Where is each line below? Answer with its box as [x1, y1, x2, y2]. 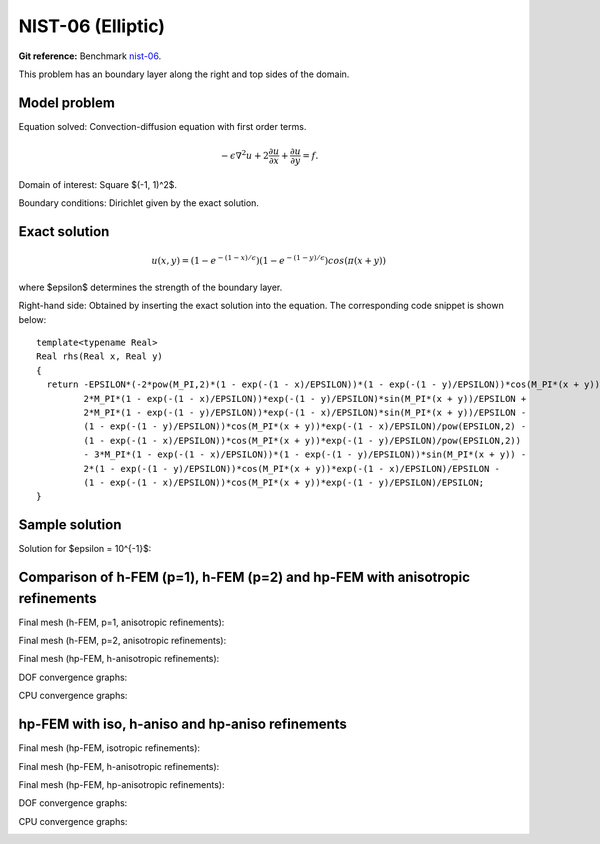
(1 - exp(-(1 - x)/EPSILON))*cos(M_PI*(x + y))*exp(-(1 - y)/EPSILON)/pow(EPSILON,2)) [83, 435, 522, 446]
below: [18, 313, 47, 325]
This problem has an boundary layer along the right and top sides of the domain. [18, 68, 350, 80]
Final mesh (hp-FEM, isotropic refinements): [18, 742, 200, 754]
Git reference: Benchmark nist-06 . [18, 50, 162, 62]
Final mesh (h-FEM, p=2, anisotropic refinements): [18, 635, 227, 647]
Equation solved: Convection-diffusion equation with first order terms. [18, 120, 307, 132]
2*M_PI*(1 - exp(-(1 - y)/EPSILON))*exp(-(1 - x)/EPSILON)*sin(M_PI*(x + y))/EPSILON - [83, 406, 527, 418]
